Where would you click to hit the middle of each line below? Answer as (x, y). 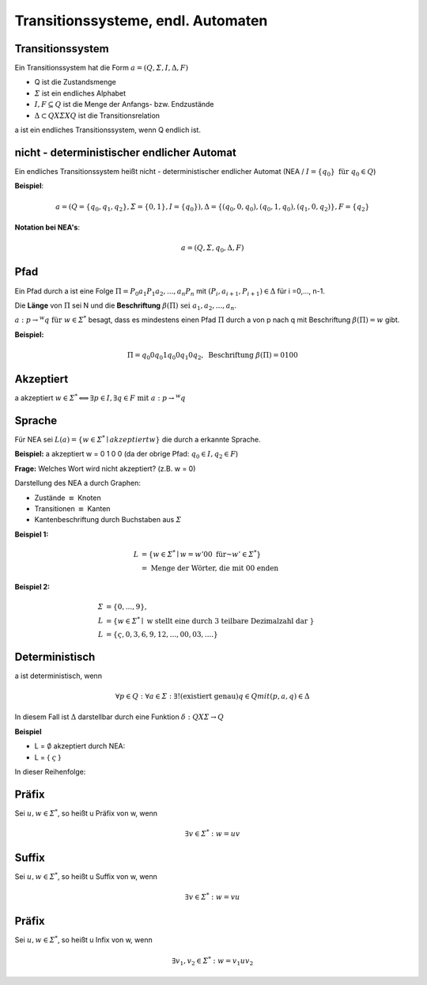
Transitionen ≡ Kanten (72, 508)
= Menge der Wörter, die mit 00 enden (210, 568)
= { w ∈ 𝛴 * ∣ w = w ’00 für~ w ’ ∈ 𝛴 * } (201, 553)
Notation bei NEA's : (47, 227)
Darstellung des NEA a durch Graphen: (78, 483)
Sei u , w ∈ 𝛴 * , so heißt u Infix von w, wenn (84, 940)
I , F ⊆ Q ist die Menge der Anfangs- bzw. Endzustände (124, 104)
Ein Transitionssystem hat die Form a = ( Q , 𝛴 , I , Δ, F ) (102, 68)
